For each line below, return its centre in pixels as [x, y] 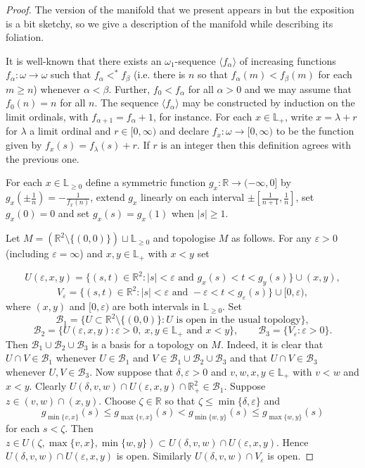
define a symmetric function [146, 182]
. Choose [117, 400]
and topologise [184, 238]
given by [24, 145]
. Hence [293, 442]
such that [71, 74]
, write [299, 117]
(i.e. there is [160, 74]
